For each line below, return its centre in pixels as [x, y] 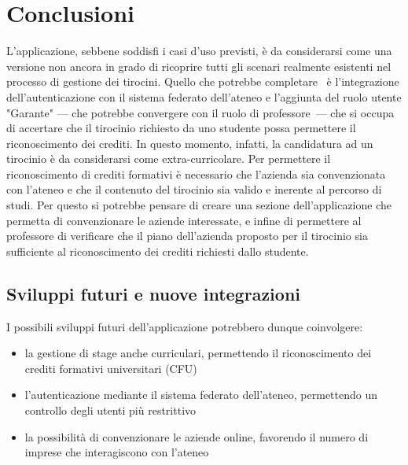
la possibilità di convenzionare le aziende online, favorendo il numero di [197, 436]
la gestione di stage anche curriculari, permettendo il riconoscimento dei [198, 353]
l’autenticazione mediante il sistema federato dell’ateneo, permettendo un [201, 395]
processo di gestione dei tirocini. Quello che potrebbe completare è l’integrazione [203, 81]
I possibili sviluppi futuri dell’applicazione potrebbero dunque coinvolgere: [185, 326]
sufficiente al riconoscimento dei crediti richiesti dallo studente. [158, 251]
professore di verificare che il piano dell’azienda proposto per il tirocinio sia [187, 236]
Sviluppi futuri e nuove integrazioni [154, 293]
